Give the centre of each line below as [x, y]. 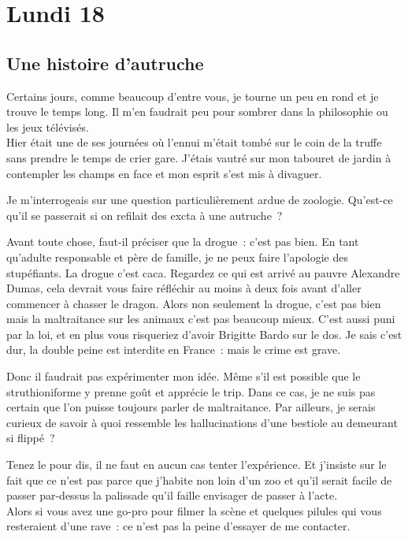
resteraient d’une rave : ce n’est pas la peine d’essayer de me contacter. [178, 526]
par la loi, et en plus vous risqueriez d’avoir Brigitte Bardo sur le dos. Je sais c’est [204, 334]
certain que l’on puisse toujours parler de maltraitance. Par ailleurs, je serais [191, 407]
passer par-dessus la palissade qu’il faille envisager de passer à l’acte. [172, 495]
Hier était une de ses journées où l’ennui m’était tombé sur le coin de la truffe [194, 142]
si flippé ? [31, 438]
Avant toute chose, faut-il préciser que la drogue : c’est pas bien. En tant [183, 242]
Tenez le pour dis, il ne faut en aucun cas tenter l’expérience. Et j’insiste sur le [197, 465]
